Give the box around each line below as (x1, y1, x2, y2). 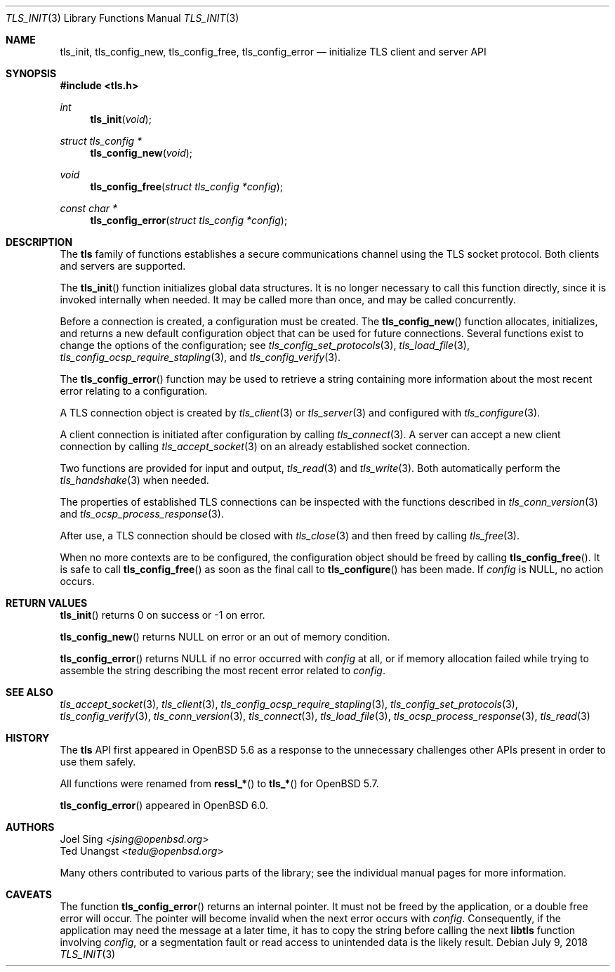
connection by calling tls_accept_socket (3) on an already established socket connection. (60, 440, 470, 452)
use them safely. (60, 756, 136, 768)
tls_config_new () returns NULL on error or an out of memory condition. (60, 631, 390, 643)
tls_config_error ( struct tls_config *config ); (90, 214, 288, 226)
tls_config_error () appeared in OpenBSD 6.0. (60, 799, 269, 811)
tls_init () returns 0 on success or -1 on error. (60, 609, 265, 621)
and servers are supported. (60, 260, 186, 272)
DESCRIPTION (6, 236, 73, 248)
